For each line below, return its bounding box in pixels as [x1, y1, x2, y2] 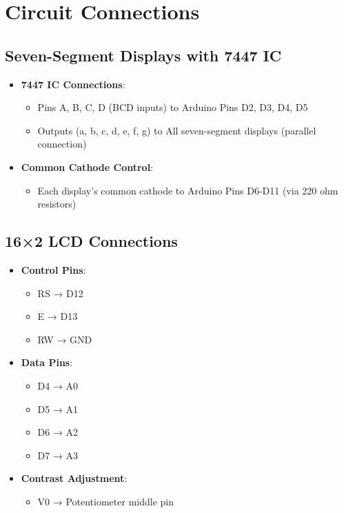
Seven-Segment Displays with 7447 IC [5, 44, 282, 66]
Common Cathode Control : [21, 159, 154, 174]
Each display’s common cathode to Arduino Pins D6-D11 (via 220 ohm [37, 183, 338, 197]
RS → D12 [37, 285, 83, 300]
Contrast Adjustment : [21, 471, 128, 485]
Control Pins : [21, 262, 86, 276]
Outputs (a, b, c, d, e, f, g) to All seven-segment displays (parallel [37, 123, 316, 137]
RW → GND [37, 332, 92, 346]
